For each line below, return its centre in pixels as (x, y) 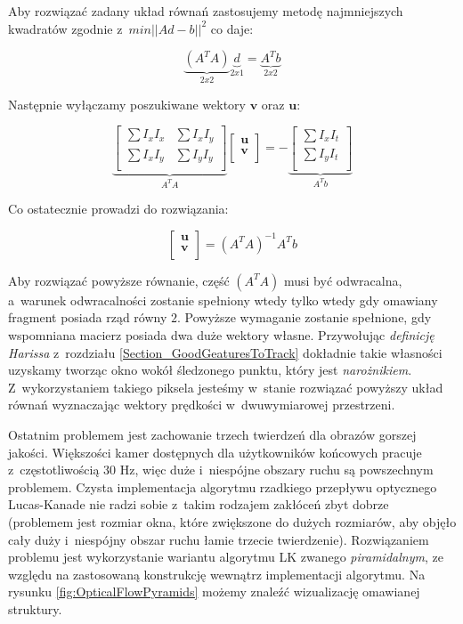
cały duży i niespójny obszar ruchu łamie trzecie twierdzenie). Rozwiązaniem (219, 539)
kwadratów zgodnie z (65, 28)
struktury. (35, 608)
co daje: (232, 28)
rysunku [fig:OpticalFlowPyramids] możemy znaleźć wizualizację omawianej (214, 592)
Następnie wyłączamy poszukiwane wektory (127, 104)
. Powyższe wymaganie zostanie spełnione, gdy (304, 317)
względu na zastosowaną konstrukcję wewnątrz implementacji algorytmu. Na (217, 574)
